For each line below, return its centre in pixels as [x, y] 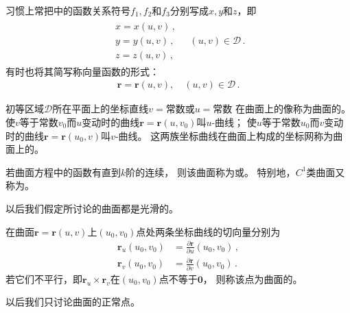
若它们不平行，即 [44, 278]
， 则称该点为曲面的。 [253, 278]
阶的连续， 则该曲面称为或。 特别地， [211, 172]
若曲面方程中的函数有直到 [63, 172]
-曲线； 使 [234, 122]
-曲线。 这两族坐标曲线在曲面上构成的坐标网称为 [224, 135]
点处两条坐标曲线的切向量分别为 [208, 231]
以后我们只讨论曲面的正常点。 [73, 302]
